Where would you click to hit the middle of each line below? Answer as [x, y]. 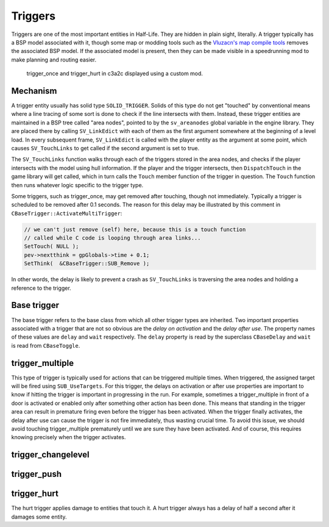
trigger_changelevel [50, 455]
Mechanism [34, 91]
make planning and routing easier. [54, 59]
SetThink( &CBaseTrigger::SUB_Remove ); [87, 263]
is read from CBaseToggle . [46, 345]
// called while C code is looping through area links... [112, 238]
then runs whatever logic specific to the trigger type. [77, 185]
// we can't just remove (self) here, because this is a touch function [135, 229]
